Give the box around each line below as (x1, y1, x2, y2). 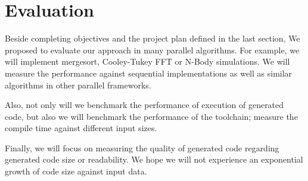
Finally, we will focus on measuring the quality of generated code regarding (5, 141, 279, 154)
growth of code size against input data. (5, 165, 147, 177)
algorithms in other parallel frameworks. (5, 78, 151, 91)
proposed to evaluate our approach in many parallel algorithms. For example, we (5, 43, 300, 56)
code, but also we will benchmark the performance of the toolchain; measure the (5, 110, 298, 122)
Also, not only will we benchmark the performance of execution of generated (5, 99, 284, 111)
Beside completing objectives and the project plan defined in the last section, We (5, 32, 300, 45)
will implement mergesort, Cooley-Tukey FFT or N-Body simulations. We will (5, 55, 290, 68)
